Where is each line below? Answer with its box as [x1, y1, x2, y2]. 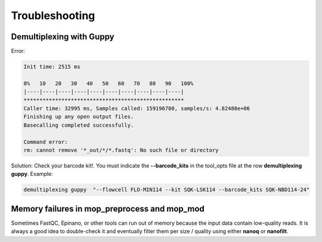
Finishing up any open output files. [23, 113, 134, 120]
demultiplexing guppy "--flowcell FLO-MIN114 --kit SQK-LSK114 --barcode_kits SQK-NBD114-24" [23, 187, 310, 193]
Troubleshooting [11, 9, 95, 22]
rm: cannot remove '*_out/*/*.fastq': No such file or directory [23, 147, 219, 153]
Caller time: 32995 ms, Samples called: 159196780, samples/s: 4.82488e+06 [23, 105, 250, 111]
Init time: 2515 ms [23, 63, 80, 70]
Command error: [23, 138, 68, 145]
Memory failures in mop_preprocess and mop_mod [11, 203, 205, 214]
